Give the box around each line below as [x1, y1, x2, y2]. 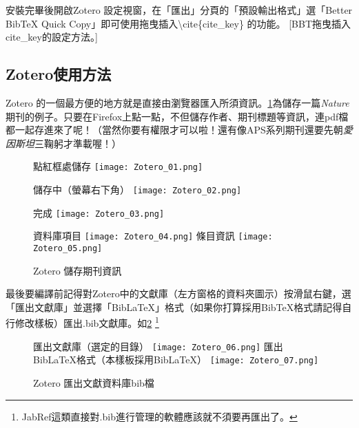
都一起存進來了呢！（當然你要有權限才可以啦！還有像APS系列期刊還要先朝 [6, 122, 343, 137]
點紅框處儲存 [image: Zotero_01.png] [33, 159, 203, 173]
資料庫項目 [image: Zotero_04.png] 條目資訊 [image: [33, 228, 273, 243]
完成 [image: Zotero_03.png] [33, 205, 165, 220]
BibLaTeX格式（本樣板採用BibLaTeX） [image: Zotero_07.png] [33, 352, 319, 367]
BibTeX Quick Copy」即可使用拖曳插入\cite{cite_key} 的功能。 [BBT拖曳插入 [6, 16, 351, 30]
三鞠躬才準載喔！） [34, 136, 121, 150]
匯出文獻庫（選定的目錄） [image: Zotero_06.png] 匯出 [33, 339, 283, 353]
